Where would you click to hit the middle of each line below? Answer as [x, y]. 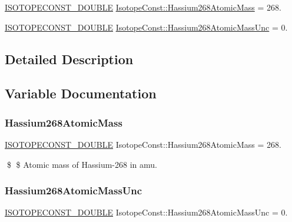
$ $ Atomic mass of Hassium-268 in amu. [82, 164]
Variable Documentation [81, 93]
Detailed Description [69, 59]
